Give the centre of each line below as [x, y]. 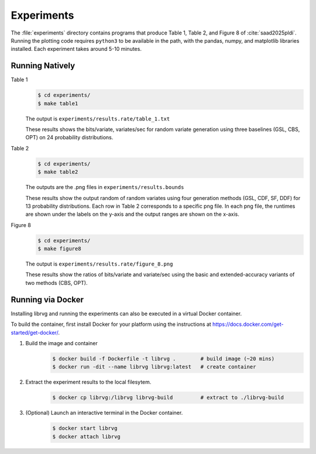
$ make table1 [58, 103]
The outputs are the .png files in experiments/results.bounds [105, 187]
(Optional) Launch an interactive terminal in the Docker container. [104, 413]
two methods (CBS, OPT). [56, 283]
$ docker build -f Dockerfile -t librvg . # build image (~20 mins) [164, 359]
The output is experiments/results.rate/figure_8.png [99, 264]
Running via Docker [47, 299]
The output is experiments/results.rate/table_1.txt [98, 118]
